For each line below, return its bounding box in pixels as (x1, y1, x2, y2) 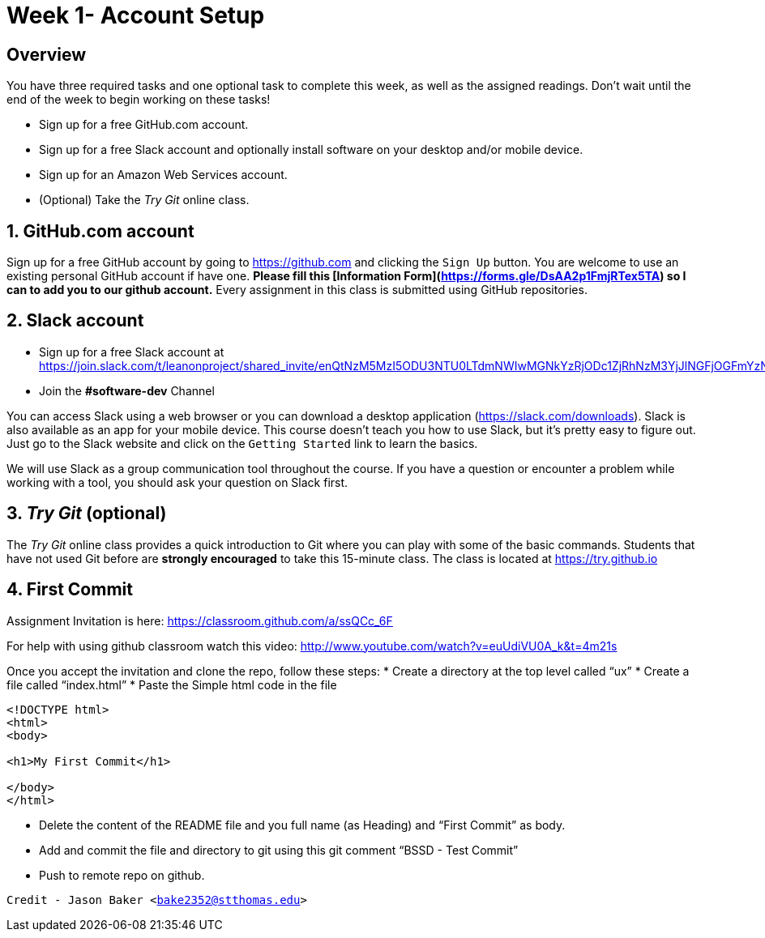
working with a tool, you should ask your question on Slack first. (6, 475, 348, 489)
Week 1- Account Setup (6, 2, 265, 29)
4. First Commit (6, 579, 133, 600)
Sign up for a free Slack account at (39, 344, 224, 359)
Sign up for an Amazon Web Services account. (39, 168, 288, 182)
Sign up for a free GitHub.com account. (39, 117, 249, 132)
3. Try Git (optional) (6, 503, 167, 524)
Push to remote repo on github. (39, 868, 205, 882)
